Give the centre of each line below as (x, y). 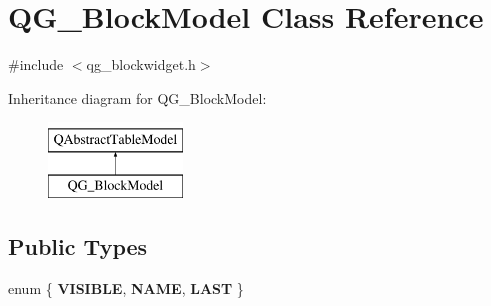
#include (36, 64)
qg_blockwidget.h (141, 64)
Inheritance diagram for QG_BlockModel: (137, 97)
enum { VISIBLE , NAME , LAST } (126, 287)
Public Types (78, 245)
